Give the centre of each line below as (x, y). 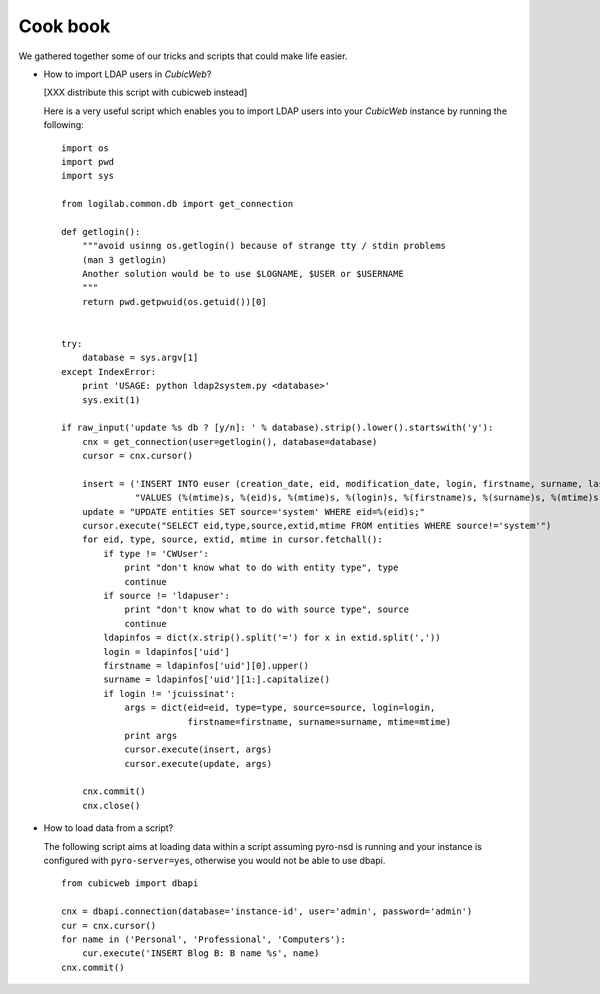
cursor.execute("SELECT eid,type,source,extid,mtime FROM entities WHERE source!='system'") (316, 526)
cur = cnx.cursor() (109, 925)
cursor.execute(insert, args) (198, 749)
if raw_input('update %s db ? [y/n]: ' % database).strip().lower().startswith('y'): (277, 428)
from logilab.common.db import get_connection (177, 204)
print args (151, 735)
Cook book (64, 26)
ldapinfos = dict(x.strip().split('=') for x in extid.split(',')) (272, 638)
